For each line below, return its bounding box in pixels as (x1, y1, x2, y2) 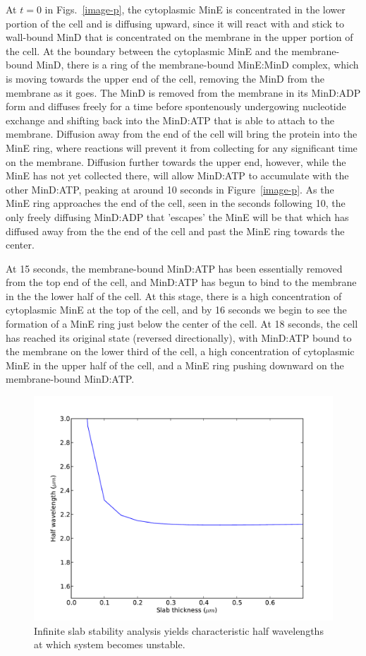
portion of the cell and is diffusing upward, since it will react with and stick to (6, 16, 344, 30)
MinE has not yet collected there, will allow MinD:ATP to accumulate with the (6, 168, 349, 183)
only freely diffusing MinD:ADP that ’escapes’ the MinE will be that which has (6, 209, 349, 224)
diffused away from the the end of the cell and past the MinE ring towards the (6, 223, 345, 238)
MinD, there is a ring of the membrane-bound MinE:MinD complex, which (36, 57, 359, 72)
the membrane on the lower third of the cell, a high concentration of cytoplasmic (6, 344, 355, 359)
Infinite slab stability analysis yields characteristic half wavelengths (34, 623, 324, 638)
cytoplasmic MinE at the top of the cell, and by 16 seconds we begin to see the (6, 302, 347, 317)
